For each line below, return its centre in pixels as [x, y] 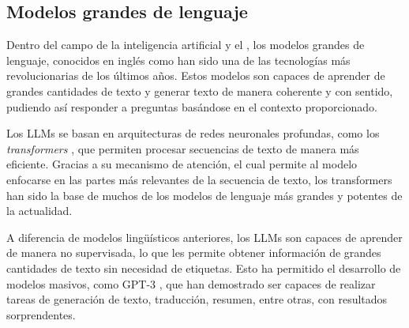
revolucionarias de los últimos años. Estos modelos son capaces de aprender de [196, 75]
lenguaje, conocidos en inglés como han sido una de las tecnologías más [178, 60]
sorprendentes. [41, 314]
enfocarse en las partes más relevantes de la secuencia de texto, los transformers [199, 179]
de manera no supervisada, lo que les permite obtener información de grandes [194, 253]
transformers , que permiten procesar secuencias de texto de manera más [183, 148]
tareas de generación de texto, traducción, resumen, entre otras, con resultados [197, 299]
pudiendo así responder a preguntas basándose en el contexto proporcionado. [192, 106]
